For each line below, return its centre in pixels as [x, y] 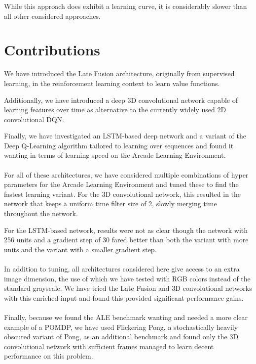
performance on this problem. [49, 356]
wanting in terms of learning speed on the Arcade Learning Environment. [115, 155]
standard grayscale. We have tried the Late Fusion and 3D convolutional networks [128, 288]
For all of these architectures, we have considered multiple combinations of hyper [126, 174]
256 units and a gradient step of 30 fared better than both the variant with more [126, 240]
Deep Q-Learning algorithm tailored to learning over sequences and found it [119, 145]
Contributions [52, 50]
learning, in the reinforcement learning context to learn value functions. [112, 83]
